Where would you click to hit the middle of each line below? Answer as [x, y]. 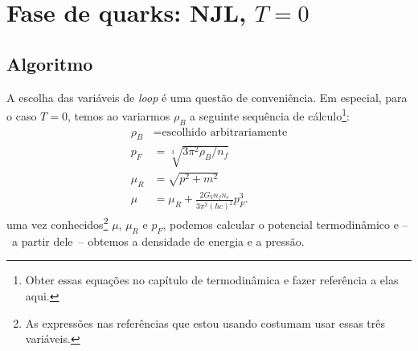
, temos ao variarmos [119, 115]
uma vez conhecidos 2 [57, 223]
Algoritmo [50, 63]
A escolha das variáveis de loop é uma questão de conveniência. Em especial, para [207, 97]
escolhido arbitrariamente [225, 132]
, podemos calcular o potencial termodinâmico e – [285, 224]
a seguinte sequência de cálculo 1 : [270, 114]
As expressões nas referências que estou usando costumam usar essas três [205, 322]
